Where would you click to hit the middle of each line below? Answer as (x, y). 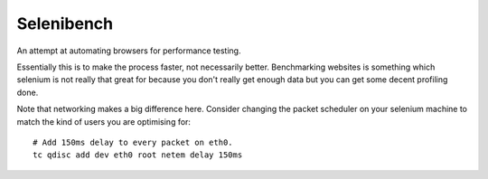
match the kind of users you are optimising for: (104, 121)
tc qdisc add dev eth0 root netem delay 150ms (138, 155)
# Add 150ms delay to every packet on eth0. (133, 142)
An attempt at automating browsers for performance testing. (129, 51)
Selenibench (65, 24)
